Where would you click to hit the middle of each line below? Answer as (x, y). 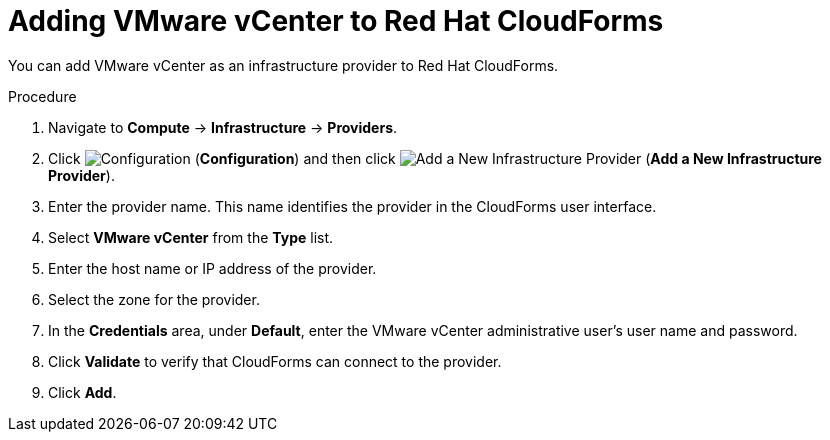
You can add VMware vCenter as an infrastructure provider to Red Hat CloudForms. (283, 65)
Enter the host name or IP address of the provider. (212, 268)
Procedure (42, 96)
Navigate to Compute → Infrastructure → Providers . (223, 127)
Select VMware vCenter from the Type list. (191, 237)
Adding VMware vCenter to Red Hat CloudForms (336, 21)
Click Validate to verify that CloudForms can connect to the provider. (275, 361)
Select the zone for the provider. (154, 299)
